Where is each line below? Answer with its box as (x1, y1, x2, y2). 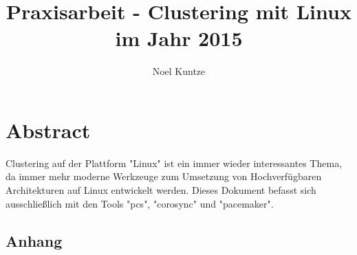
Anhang (6, 230, 63, 251)
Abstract (6, 115, 91, 144)
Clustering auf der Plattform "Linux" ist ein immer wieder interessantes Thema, (6, 155, 343, 170)
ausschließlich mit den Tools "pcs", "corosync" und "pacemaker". (6, 196, 274, 210)
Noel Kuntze (152, 64, 206, 78)
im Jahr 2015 (115, 24, 243, 52)
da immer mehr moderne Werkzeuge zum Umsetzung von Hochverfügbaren (6, 169, 322, 184)
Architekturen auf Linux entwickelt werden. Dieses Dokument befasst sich (6, 183, 316, 197)
